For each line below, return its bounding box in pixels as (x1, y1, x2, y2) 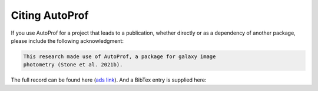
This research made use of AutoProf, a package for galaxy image (23, 53, 216, 60)
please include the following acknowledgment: (11, 37, 124, 44)
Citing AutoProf (11, 9, 89, 22)
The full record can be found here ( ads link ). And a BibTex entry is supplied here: (11, 76, 207, 83)
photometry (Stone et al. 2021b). (23, 62, 123, 68)
